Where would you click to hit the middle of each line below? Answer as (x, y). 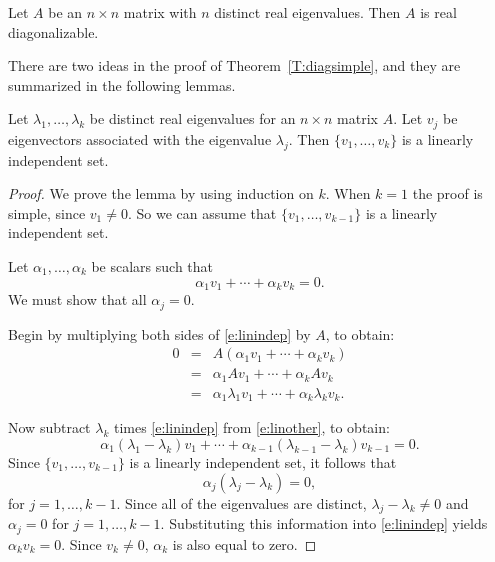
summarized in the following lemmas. (122, 84)
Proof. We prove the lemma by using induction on (161, 193)
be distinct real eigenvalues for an (192, 118)
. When (348, 193)
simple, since (47, 212)
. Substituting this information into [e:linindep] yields (324, 523)
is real (438, 12)
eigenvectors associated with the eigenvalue (140, 138)
